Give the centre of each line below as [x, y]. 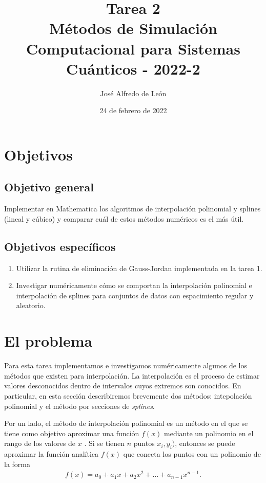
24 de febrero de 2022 [133, 110]
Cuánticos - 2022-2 [133, 68]
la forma [17, 464]
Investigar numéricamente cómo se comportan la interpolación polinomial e [134, 285]
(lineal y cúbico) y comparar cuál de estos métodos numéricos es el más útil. [124, 218]
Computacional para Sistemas [133, 48]
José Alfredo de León [133, 93]
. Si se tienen [105, 443]
